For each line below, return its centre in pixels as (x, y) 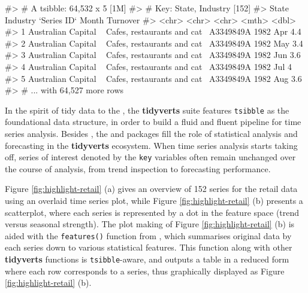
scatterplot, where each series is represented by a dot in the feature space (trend (152, 212)
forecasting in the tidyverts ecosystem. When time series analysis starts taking (151, 145)
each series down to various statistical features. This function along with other (149, 247)
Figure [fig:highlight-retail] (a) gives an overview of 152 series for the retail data (151, 189)
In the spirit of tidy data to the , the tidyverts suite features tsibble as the (147, 110)
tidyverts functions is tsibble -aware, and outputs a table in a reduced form (147, 259)
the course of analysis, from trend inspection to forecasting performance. (138, 168)
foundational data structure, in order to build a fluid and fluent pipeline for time (153, 122)
